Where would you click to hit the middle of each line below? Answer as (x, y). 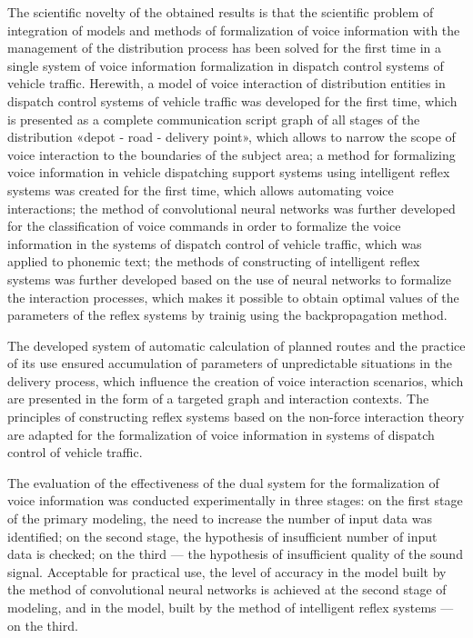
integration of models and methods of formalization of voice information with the (234, 30)
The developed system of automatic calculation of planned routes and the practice (236, 345)
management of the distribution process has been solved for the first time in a (224, 48)
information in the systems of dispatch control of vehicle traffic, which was (215, 243)
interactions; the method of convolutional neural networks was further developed (231, 208)
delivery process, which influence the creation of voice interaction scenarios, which (236, 380)
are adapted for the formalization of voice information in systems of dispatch (221, 434)
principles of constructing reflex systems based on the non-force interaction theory (236, 417)
